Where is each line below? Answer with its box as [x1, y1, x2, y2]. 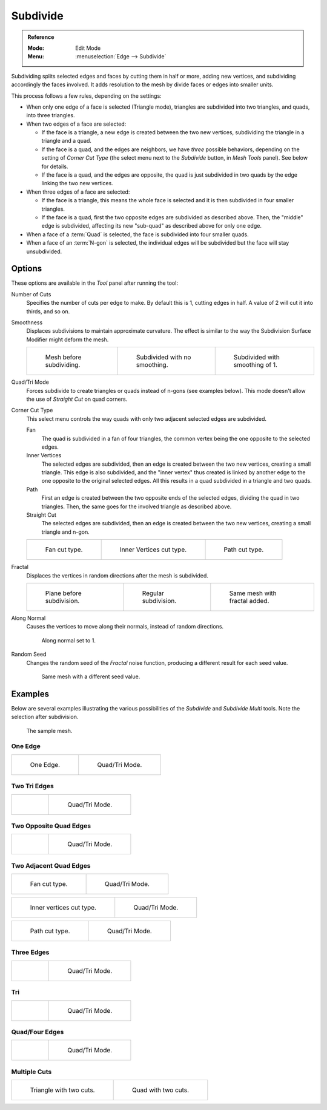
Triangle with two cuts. [30, 1086, 95, 1094]
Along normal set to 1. [41, 636, 96, 644]
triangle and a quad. [41, 137, 92, 145]
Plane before [45, 589, 82, 598]
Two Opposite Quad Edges [11, 822, 91, 830]
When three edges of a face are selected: [26, 188, 130, 196]
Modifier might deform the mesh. [26, 336, 109, 343]
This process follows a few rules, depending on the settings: [11, 92, 162, 100]
